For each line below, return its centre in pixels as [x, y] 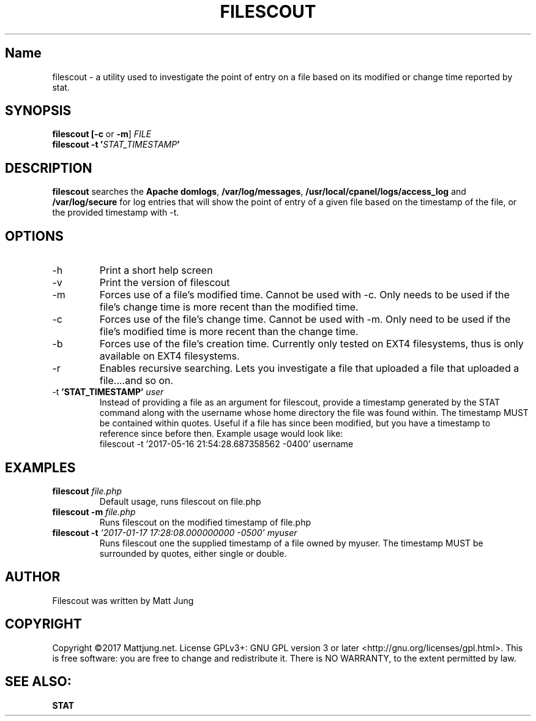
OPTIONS [34, 236]
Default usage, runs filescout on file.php [180, 501]
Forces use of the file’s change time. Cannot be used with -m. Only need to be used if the [305, 319]
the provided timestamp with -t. [116, 213]
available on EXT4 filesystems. [169, 356]
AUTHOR [33, 577]
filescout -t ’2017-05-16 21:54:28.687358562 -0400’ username [226, 444]
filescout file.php [87, 491]
